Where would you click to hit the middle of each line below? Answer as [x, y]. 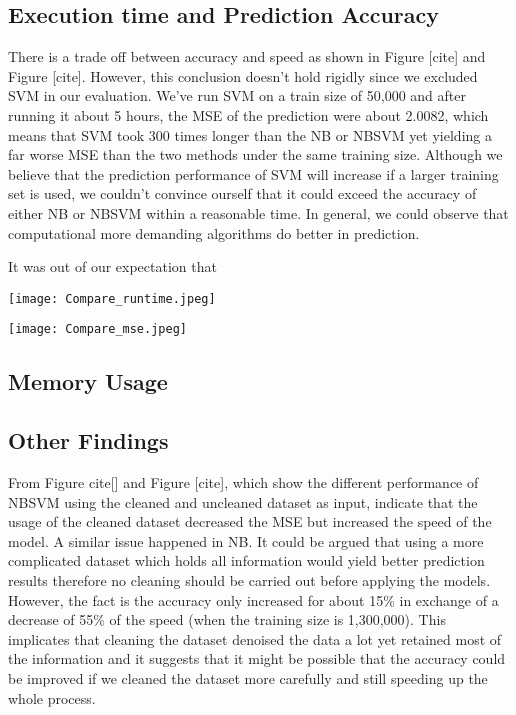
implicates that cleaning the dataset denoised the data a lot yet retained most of [255, 638]
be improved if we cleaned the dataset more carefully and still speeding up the [248, 677]
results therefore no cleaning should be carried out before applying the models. [249, 580]
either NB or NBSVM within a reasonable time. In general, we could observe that [258, 212]
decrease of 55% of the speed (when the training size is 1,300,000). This [227, 619]
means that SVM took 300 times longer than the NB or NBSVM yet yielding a [250, 134]
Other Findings [88, 440]
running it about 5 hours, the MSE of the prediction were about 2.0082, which [248, 114]
